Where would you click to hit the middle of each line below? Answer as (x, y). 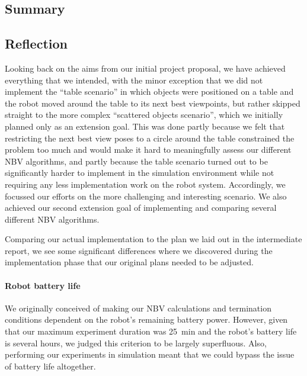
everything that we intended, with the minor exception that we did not (134, 80)
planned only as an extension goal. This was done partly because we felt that (145, 126)
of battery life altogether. (50, 366)
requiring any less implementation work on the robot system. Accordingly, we (145, 184)
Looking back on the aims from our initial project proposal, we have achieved (145, 68)
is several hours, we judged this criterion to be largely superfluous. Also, (136, 343)
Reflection (36, 44)
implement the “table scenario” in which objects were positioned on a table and (149, 91)
